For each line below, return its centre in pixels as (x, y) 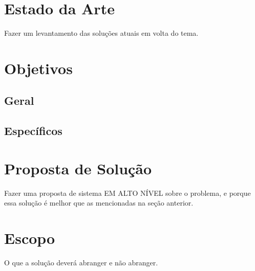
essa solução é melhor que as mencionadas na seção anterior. (99, 203)
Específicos (33, 131)
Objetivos (38, 68)
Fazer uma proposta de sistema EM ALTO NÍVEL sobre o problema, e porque (128, 193)
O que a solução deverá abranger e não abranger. (81, 263)
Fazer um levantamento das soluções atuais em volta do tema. (101, 33)
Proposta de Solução (78, 168)
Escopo (30, 238)
